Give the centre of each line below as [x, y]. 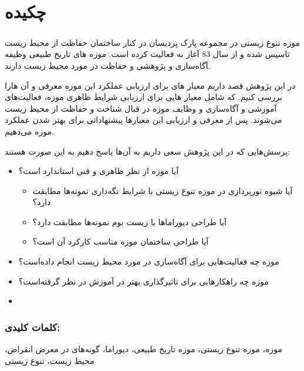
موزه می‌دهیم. [29, 131]
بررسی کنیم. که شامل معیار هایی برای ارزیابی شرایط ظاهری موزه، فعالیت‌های [143, 97]
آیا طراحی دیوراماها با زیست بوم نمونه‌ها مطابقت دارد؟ [130, 221]
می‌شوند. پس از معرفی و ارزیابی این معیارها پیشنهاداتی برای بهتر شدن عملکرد [143, 120]
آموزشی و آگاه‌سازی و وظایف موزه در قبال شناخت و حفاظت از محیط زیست [141, 108]
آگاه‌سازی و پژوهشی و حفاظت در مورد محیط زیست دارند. [108, 65]
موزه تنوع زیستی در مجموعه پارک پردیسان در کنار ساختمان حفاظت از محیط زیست [153, 42]
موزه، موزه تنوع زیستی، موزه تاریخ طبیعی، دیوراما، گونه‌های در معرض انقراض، [143, 349]
